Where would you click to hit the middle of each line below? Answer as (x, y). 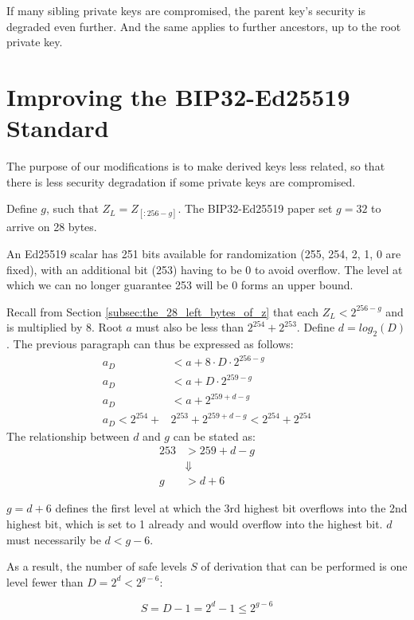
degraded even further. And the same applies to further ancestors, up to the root (204, 26)
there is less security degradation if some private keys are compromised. (181, 181)
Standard (58, 128)
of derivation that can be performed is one (304, 566)
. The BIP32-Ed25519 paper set (255, 208)
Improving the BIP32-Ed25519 (178, 96)
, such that (72, 208)
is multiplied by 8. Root (64, 327)
